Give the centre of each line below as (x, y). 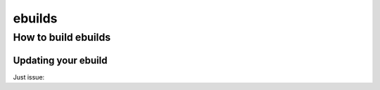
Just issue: (29, 77)
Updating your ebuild (60, 60)
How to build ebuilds (62, 37)
